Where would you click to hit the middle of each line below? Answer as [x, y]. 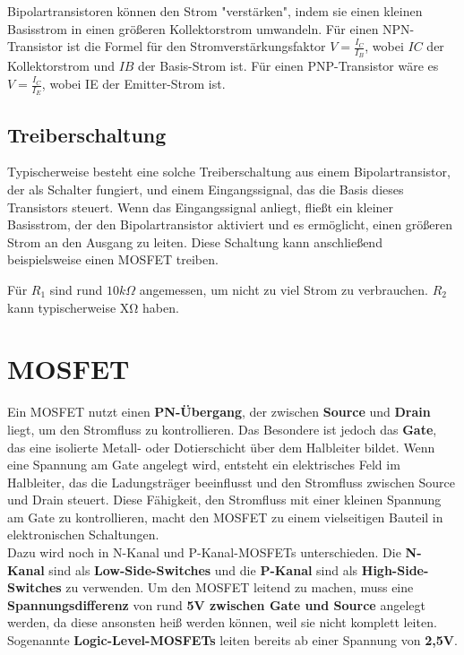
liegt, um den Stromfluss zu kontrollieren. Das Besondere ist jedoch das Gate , [222, 429]
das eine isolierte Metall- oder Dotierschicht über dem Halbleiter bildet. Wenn [221, 447]
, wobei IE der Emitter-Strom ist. [133, 84]
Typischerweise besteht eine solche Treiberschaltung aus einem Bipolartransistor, [229, 172]
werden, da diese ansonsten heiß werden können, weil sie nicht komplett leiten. [222, 622]
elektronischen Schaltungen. [83, 534]
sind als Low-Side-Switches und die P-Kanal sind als [203, 569]
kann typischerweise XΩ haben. [93, 307]
